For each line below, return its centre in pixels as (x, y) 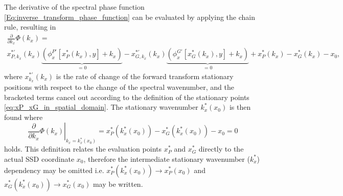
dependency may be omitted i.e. (54, 170)
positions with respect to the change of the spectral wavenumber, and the (119, 87)
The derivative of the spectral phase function (74, 7)
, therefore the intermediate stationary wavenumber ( (167, 158)
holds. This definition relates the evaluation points (83, 149)
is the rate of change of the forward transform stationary (145, 76)
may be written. (118, 183)
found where (24, 117)
